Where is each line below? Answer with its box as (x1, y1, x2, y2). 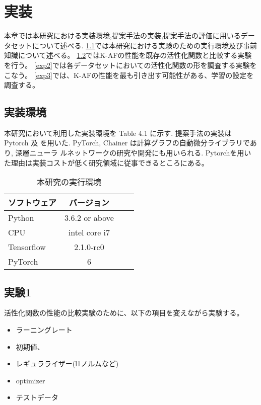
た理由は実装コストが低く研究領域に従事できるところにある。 (4, 157, 209, 168)
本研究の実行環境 (36, 176, 101, 188)
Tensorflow (8, 241, 46, 253)
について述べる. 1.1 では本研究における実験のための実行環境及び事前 (32, 40, 257, 50)
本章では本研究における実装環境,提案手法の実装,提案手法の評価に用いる (4, 30, 241, 41)
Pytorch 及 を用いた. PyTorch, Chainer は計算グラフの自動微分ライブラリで (4, 137, 250, 148)
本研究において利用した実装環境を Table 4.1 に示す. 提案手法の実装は (4, 127, 232, 138)
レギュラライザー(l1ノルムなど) (16, 358, 119, 369)
